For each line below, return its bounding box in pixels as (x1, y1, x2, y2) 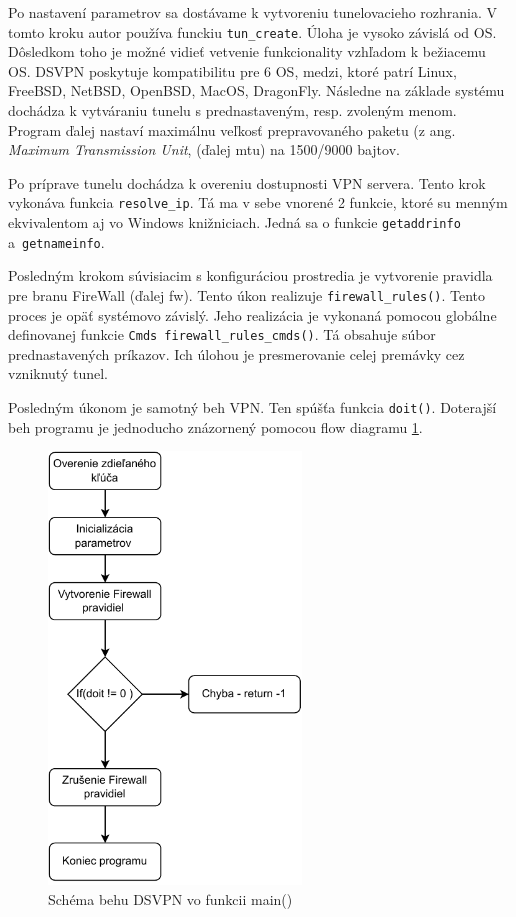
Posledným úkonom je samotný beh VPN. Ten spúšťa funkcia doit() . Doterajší (8, 397, 497, 418)
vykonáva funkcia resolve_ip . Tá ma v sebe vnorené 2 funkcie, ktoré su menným (8, 192, 508, 213)
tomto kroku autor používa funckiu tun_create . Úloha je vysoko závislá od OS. (8, 21, 497, 42)
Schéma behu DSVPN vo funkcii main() (48, 889, 293, 910)
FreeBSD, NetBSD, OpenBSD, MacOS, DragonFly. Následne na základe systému (8, 80, 505, 101)
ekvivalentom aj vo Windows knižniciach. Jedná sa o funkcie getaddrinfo (8, 212, 461, 233)
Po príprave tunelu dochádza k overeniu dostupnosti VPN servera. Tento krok (8, 172, 486, 193)
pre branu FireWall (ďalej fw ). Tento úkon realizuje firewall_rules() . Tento (8, 284, 486, 305)
